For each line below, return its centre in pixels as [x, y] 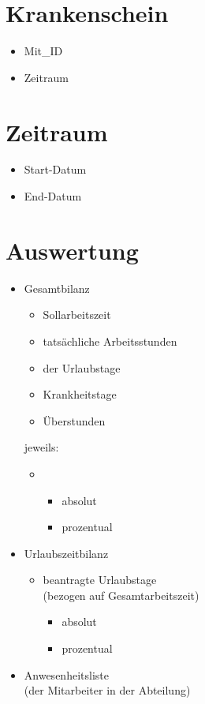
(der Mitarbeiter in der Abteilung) [107, 690]
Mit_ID [43, 51]
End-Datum [53, 196]
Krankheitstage [80, 394]
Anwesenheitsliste [66, 674]
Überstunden [74, 420]
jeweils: [41, 447]
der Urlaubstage [82, 367]
